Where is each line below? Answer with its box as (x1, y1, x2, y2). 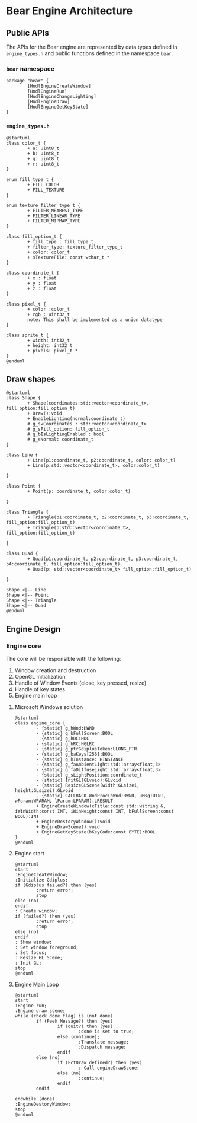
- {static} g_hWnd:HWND (36, 726, 95, 731)
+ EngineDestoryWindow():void (36, 819, 111, 825)
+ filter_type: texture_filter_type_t (27, 244, 123, 250)
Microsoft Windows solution (14, 704, 83, 711)
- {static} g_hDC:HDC (36, 736, 90, 742)
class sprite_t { (6, 332, 49, 338)
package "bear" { (6, 78, 49, 84)
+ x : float (27, 275, 57, 281)
